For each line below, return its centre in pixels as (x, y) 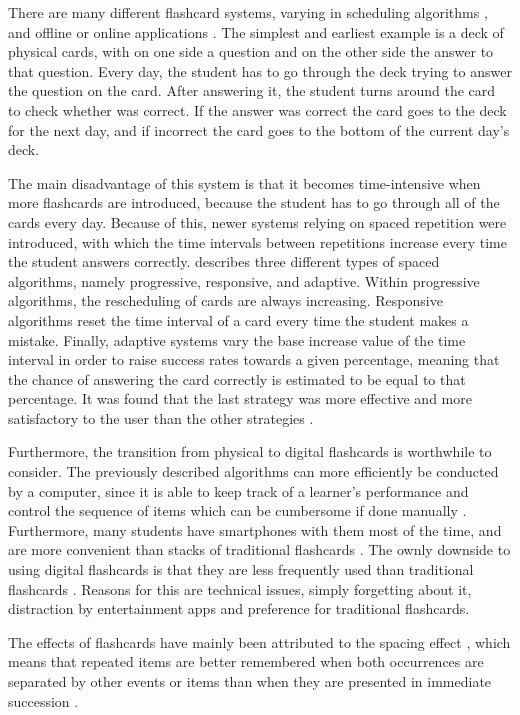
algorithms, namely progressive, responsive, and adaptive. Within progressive (244, 280)
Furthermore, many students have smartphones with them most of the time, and (255, 529)
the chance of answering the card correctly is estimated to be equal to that (237, 378)
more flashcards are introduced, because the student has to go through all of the (254, 202)
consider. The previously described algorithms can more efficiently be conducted (253, 471)
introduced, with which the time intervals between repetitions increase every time (257, 241)
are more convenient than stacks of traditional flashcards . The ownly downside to (259, 549)
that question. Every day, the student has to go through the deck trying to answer (260, 70)
